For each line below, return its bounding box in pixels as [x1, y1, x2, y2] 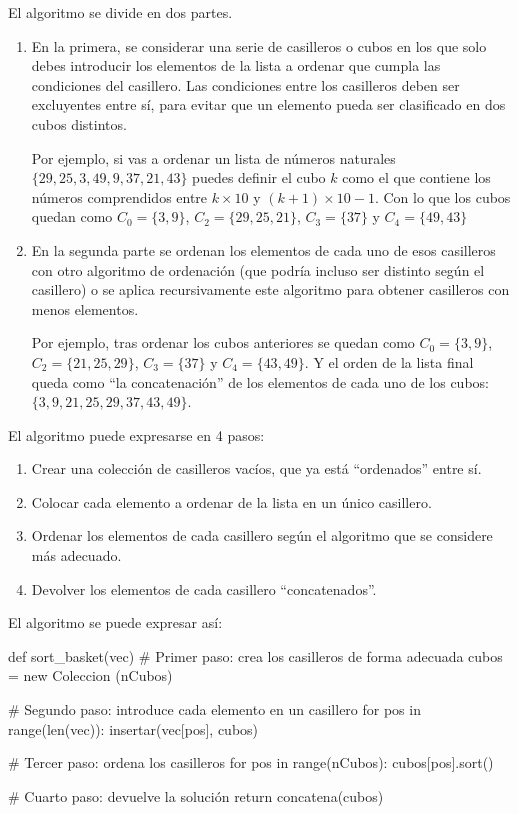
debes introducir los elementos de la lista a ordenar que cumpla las [31, 55, 441, 76]
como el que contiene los [342, 167, 491, 188]
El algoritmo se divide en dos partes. [8, 2, 233, 22]
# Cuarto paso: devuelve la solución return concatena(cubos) [8, 785, 384, 806]
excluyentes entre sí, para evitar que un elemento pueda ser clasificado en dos [31, 94, 506, 115]
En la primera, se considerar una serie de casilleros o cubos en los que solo [31, 35, 487, 56]
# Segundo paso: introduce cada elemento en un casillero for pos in [8, 699, 421, 720]
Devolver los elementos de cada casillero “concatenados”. [31, 578, 377, 599]
